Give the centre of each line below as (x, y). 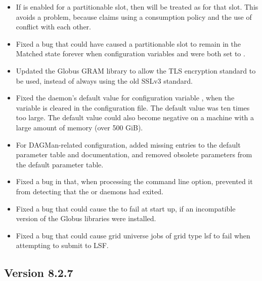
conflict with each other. (54, 27)
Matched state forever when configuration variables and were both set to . (130, 54)
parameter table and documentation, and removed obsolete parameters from (134, 154)
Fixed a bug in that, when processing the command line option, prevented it (134, 181)
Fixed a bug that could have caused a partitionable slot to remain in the (128, 43)
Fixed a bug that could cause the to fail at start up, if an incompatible (126, 208)
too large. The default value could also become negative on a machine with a (135, 117)
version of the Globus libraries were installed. (86, 218)
